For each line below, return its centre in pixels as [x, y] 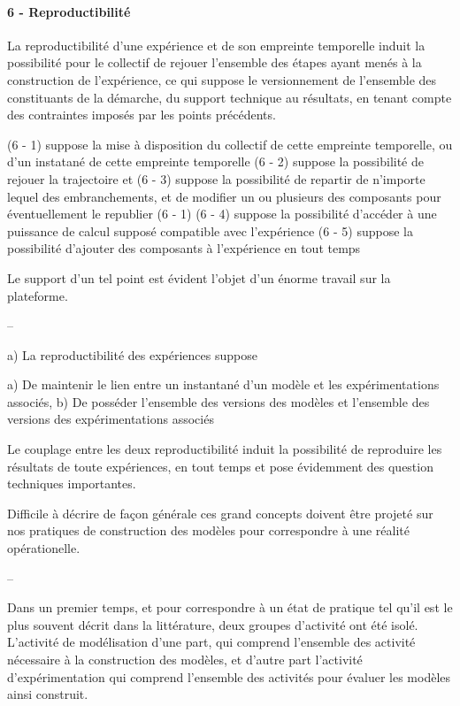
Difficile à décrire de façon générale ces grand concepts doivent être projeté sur [220, 513]
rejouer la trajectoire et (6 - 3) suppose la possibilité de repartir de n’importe [216, 178]
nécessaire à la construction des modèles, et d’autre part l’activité [185, 660]
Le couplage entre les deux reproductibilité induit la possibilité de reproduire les [225, 449]
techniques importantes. [72, 483]
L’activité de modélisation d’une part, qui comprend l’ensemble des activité [211, 642]
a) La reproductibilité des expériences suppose [132, 354]
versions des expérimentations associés [111, 419]
